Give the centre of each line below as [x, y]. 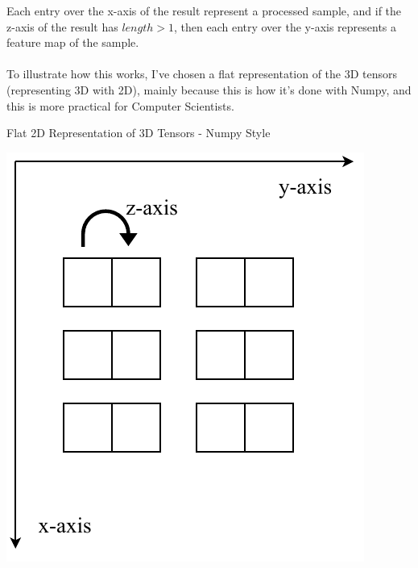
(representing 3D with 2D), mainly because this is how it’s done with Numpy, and [209, 89]
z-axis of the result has [62, 26]
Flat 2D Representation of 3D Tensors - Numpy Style [139, 133]
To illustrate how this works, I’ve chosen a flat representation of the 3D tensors [202, 74]
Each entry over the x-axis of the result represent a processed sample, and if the [204, 10]
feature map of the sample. [73, 42]
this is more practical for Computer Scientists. [120, 105]
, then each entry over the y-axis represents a [285, 26]
